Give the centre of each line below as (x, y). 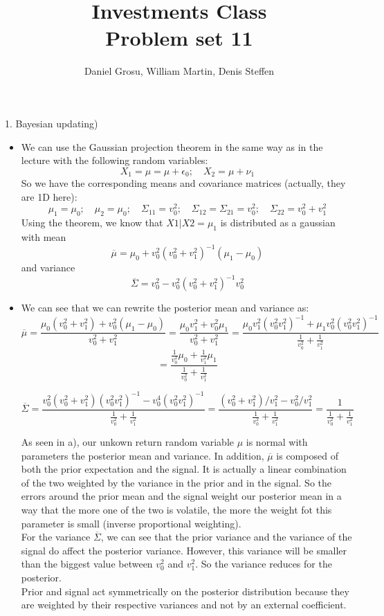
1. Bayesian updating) (52, 123)
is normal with (277, 441)
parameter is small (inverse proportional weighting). (131, 523)
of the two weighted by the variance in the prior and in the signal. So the (176, 482)
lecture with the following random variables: (115, 160)
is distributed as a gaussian (278, 223)
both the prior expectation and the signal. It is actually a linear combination (184, 469)
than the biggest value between (87, 564)
